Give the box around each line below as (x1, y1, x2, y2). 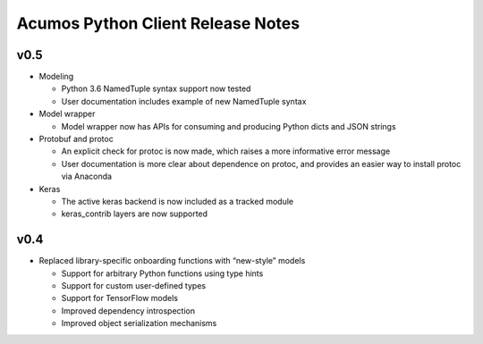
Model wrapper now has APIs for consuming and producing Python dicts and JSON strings (61, 121, 397, 131)
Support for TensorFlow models (61, 293, 179, 304)
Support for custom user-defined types (61, 281, 206, 291)
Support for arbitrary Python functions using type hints (61, 268, 264, 279)
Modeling (38, 71, 74, 82)
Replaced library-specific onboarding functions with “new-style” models (38, 256, 306, 266)
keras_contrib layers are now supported (61, 208, 208, 219)
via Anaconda (61, 171, 112, 182)
